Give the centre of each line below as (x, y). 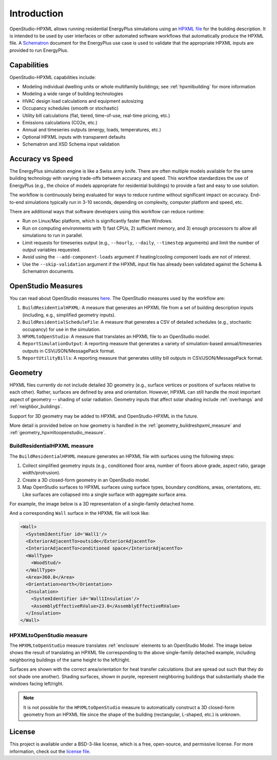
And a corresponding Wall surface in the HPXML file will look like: (80, 513)
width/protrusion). (42, 473)
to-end (17, 202)
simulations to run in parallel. (53, 235)
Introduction (36, 13)
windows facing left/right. (36, 684)
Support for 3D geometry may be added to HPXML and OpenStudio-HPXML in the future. (104, 416)
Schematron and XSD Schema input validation (71, 144)
